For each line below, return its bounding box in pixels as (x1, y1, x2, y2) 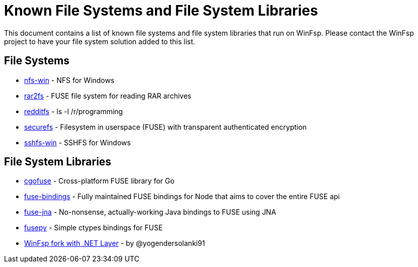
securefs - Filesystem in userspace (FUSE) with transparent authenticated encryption (24, 122, 307, 131)
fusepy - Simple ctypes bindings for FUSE (24, 223, 163, 232)
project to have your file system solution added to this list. (4, 37, 195, 46)
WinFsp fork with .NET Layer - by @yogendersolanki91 (24, 239, 205, 248)
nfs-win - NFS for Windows (24, 75, 115, 84)
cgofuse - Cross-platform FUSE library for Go (24, 176, 175, 186)
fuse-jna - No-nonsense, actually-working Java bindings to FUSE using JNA (24, 208, 276, 217)
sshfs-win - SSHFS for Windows (24, 138, 131, 147)
